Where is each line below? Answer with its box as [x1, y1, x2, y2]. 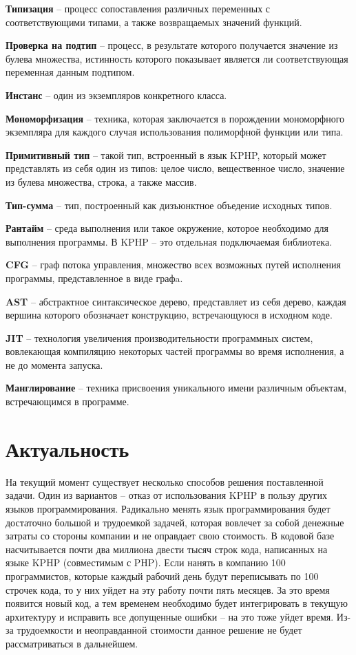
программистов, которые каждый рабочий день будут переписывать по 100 [6, 568, 319, 583]
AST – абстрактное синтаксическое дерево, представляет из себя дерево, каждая [6, 294, 346, 308]
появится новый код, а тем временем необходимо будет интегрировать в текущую [6, 596, 348, 610]
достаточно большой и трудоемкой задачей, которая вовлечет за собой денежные [6, 515, 344, 529]
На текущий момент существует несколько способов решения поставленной [6, 474, 324, 488]
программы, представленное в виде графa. [6, 270, 183, 285]
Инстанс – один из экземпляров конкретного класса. [6, 87, 227, 102]
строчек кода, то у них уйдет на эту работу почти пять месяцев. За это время [6, 582, 330, 597]
